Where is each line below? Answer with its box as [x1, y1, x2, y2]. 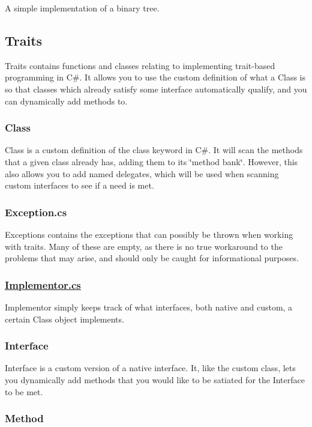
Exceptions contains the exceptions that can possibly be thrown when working [5, 228, 293, 240]
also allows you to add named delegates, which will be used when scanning [5, 167, 279, 180]
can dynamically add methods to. [5, 94, 128, 107]
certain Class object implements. [5, 312, 124, 325]
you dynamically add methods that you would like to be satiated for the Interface [5, 373, 305, 386]
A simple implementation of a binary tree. [5, 2, 160, 14]
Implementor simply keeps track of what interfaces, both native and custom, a [5, 300, 293, 313]
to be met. [5, 385, 43, 398]
